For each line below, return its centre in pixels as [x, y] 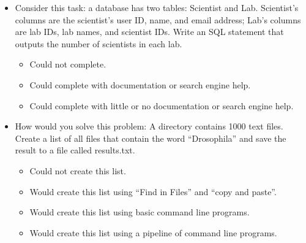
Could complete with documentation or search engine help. [140, 84]
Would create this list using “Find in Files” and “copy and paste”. [153, 191]
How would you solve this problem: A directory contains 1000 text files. [149, 126]
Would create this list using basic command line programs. [140, 212]
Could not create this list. [78, 170]
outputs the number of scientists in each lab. [99, 43]
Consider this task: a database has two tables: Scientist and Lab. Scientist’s [157, 7]
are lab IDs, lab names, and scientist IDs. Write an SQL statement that [149, 32]
